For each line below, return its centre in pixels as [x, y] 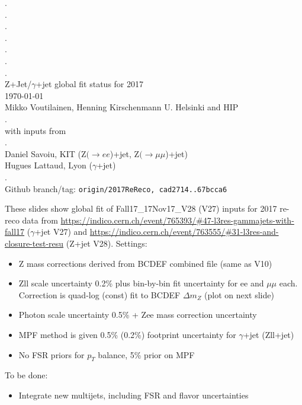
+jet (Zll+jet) [269, 334]
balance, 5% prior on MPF [146, 354]
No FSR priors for [52, 354]
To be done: [26, 375]
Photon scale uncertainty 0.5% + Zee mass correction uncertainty [138, 315]
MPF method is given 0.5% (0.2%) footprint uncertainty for [127, 334]
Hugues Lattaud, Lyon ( [49, 165]
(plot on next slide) [239, 294]
